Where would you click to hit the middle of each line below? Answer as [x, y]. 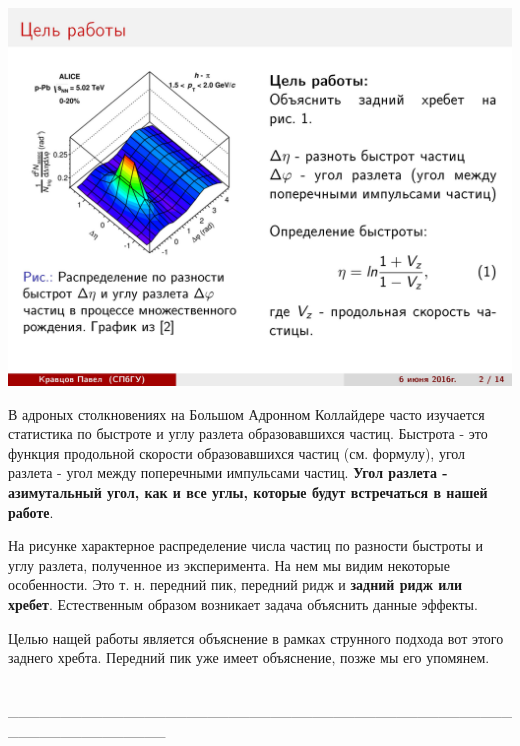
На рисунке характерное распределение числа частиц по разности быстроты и [246, 545]
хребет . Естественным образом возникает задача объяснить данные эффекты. [243, 603]
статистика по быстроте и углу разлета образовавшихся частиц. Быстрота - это [248, 433]
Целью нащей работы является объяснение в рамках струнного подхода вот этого [256, 637]
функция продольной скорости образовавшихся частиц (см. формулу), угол [237, 452]
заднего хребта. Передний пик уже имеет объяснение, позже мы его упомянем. [249, 657]
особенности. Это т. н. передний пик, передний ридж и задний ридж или [235, 584]
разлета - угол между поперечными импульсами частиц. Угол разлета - [228, 472]
